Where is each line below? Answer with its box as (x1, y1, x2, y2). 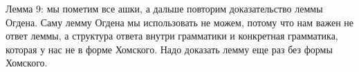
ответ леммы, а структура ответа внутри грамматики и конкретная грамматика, (6, 28, 338, 43)
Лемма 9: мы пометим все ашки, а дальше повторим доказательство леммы (6, 1, 323, 15)
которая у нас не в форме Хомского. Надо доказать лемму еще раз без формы (6, 42, 333, 56)
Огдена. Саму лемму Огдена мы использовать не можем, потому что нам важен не (6, 15, 354, 29)
